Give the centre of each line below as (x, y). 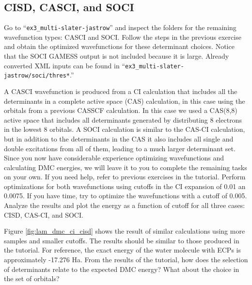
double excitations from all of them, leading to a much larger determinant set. (120, 148)
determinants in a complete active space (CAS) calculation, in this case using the (125, 101)
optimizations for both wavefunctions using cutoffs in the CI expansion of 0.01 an (125, 186)
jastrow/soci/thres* (37, 76)
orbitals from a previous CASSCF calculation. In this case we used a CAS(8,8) (121, 110)
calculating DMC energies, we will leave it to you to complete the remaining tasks (126, 167)
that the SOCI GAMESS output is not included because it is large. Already (117, 56)
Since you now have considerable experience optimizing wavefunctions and (114, 158)
